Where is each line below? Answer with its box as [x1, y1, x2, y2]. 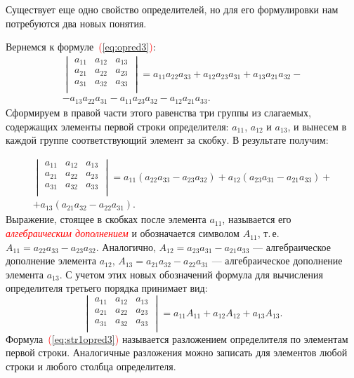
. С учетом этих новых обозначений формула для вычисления [59, 266, 323, 281]
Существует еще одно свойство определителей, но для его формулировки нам [6, 2, 339, 16]
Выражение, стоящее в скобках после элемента [6, 212, 206, 227]
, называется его [222, 212, 291, 227]
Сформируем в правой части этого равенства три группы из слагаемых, [6, 104, 311, 119]
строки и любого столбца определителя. [6, 358, 176, 373]
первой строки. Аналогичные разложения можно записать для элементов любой [6, 345, 348, 360]
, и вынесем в [287, 119, 347, 133]
